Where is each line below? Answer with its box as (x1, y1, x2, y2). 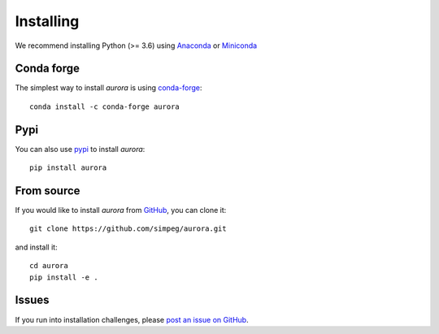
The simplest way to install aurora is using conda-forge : (15, 83, 202, 93)
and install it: (15, 242, 58, 252)
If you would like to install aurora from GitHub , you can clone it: (15, 206, 227, 215)
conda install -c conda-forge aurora (29, 102, 180, 111)
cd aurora (29, 261, 68, 271)
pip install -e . (29, 272, 98, 282)
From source (15, 184, 80, 197)
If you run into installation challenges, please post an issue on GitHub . (15, 314, 249, 324)
